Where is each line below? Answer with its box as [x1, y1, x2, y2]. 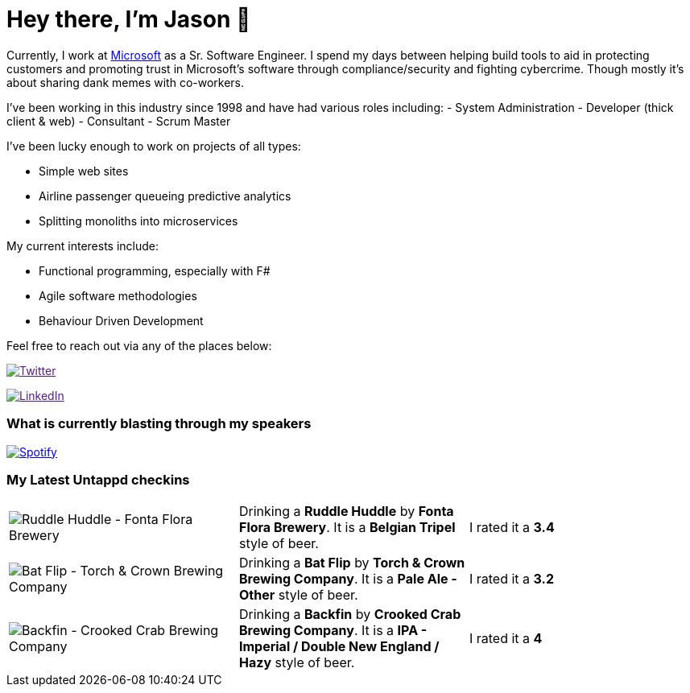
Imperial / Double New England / [238, 638, 440, 655]
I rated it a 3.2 [469, 571, 554, 588]
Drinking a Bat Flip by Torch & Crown [238, 555, 465, 571]
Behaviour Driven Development [39, 313, 204, 328]
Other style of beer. [238, 587, 358, 604]
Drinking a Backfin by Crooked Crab [238, 606, 461, 623]
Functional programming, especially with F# [39, 263, 271, 278]
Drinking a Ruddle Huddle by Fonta [238, 503, 454, 520]
